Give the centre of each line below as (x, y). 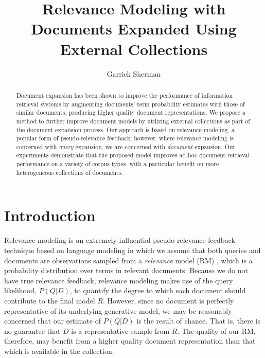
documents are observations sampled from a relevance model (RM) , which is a (128, 260)
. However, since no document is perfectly (168, 300)
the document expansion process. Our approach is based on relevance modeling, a (126, 129)
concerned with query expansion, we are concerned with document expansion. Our (126, 146)
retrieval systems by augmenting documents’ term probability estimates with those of (130, 104)
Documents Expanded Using (134, 29)
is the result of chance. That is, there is (199, 321)
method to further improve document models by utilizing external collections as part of (133, 121)
